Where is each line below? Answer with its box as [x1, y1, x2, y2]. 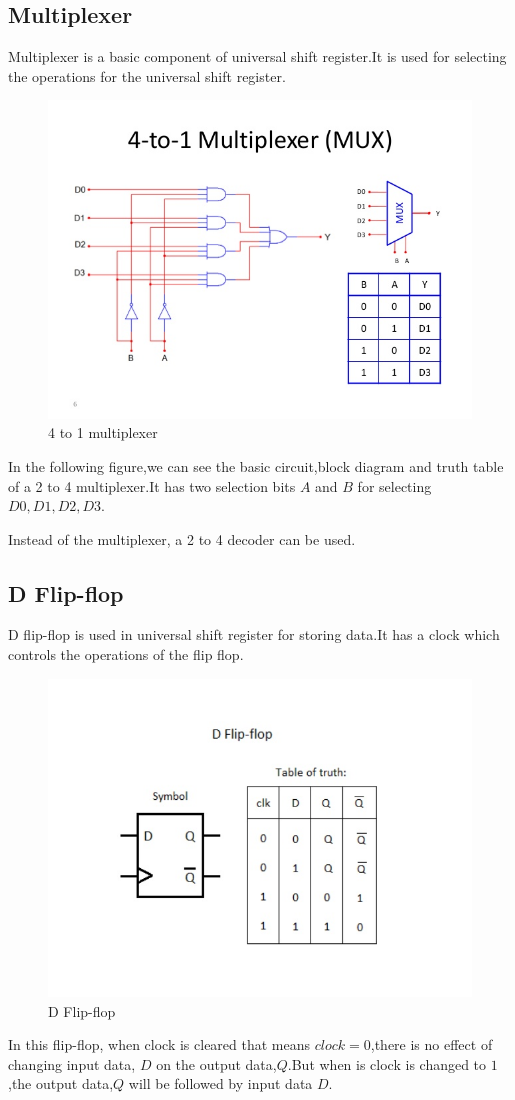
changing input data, [8, 1053, 136, 1074]
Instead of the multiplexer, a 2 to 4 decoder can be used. [8, 528, 356, 549]
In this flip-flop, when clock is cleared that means [8, 1034, 311, 1055]
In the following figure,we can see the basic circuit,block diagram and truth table [8, 455, 504, 476]
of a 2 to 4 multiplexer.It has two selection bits [8, 475, 296, 496]
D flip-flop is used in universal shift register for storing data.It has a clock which [8, 624, 500, 645]
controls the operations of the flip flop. [8, 644, 244, 665]
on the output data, [156, 1053, 277, 1074]
